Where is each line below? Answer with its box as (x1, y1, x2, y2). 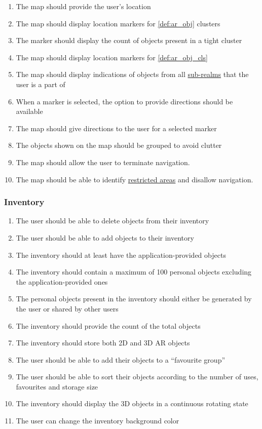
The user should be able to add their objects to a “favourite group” (16, 354, 226, 365)
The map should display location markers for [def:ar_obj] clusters (16, 18, 220, 28)
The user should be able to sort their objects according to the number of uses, (16, 371, 258, 382)
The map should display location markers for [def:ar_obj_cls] (16, 52, 208, 62)
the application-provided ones (16, 276, 108, 287)
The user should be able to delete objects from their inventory (16, 215, 209, 226)
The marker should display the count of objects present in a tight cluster (16, 35, 242, 46)
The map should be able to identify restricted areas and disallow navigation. (16, 174, 253, 184)
